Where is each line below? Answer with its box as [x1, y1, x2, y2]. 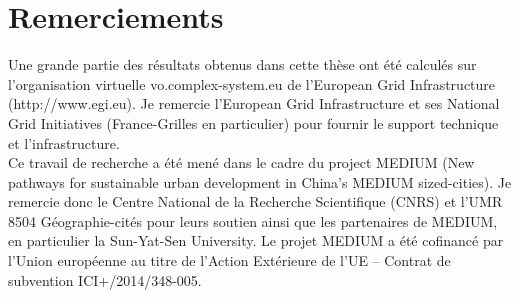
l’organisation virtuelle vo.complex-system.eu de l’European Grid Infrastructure [8, 73, 496, 94]
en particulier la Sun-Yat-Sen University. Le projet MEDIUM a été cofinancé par [8, 230, 504, 251]
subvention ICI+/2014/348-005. [8, 269, 202, 290]
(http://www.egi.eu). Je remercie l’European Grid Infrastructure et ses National [8, 93, 500, 114]
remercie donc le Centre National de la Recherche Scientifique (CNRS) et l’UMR [8, 191, 503, 212]
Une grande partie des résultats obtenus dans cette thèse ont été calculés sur [8, 54, 477, 75]
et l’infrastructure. [8, 132, 120, 153]
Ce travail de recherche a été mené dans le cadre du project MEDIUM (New [8, 152, 475, 173]
